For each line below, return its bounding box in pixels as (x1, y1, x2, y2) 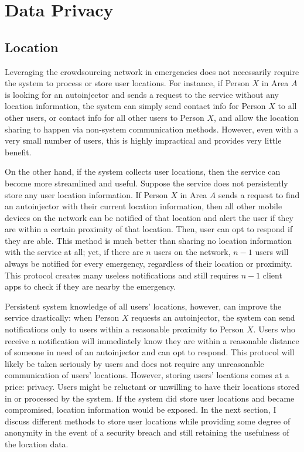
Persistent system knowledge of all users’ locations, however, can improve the (5, 300, 282, 312)
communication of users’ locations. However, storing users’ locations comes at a (5, 369, 289, 381)
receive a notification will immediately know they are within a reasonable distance (5, 334, 299, 346)
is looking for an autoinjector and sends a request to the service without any (5, 88, 279, 100)
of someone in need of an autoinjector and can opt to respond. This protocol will (5, 346, 295, 358)
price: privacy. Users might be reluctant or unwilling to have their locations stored (5, 380, 300, 393)
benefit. (5, 145, 32, 158)
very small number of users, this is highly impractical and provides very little (5, 134, 282, 147)
